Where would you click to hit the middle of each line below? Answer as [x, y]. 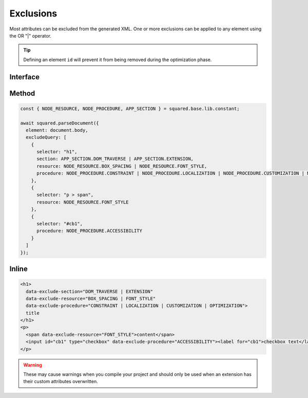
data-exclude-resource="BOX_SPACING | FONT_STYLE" [91, 298]
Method [22, 93]
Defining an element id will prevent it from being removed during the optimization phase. [118, 60]
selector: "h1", [57, 152]
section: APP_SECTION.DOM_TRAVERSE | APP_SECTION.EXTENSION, [115, 159]
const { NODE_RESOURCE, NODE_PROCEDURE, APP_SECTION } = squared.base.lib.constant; [130, 108]
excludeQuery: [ [46, 137]
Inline [18, 269]
